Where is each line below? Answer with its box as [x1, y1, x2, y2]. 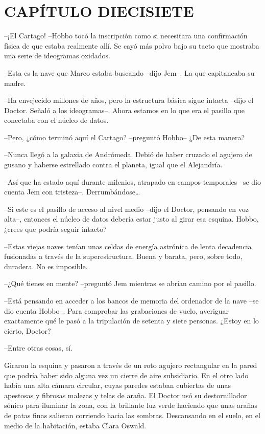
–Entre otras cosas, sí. [4, 342, 73, 353]
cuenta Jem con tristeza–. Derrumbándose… [4, 186, 140, 197]
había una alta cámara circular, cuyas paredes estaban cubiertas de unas [4, 380, 231, 390]
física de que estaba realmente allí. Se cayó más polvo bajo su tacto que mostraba [4, 40, 259, 51]
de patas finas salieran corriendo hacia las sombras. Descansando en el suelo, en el [4, 409, 260, 420]
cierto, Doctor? [4, 325, 51, 336]
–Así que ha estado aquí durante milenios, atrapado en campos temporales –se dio [4, 176, 261, 187]
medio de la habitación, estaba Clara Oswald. [4, 420, 147, 430]
